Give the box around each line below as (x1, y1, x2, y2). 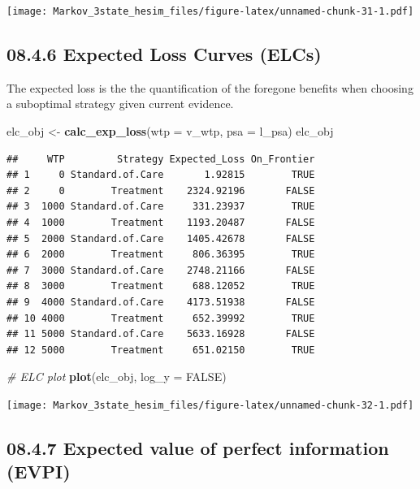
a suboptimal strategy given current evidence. (6, 95, 234, 112)
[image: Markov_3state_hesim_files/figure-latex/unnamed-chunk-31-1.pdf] (6, 6, 414, 17)
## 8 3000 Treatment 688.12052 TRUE (6, 280, 315, 292)
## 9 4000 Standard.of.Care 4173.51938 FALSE (6, 296, 315, 308)
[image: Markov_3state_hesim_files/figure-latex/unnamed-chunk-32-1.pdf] (6, 399, 414, 411)
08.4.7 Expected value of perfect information (6, 435, 389, 460)
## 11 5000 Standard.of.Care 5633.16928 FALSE (6, 328, 315, 340)
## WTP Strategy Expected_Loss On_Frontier (6, 153, 315, 165)
